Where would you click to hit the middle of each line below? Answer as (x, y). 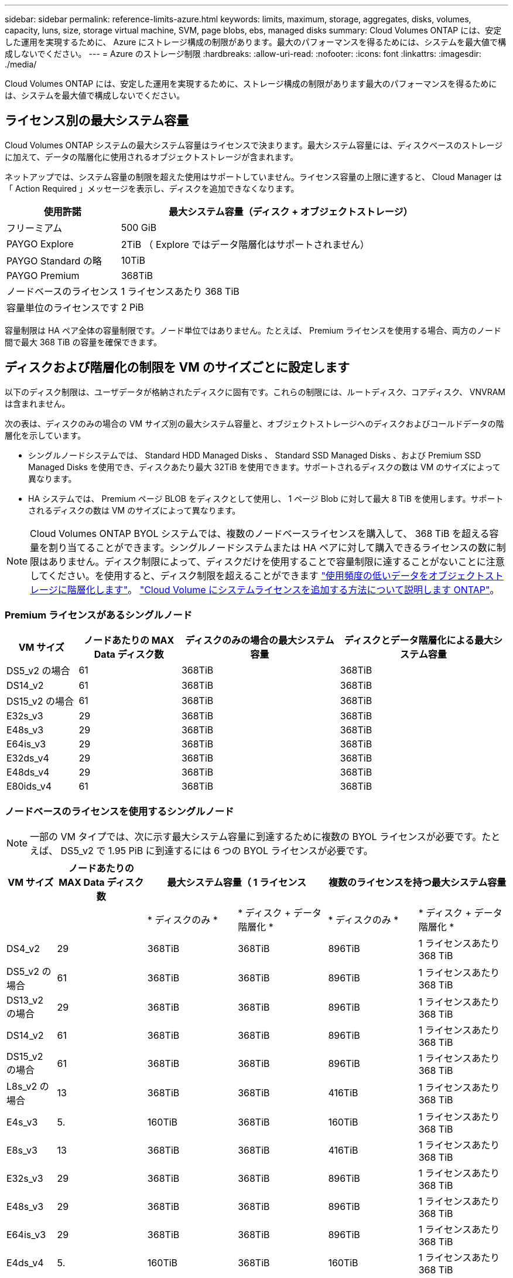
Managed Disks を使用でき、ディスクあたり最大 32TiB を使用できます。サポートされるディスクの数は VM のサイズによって (264, 467)
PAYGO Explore (40, 244)
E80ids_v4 (29, 786)
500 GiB (139, 227)
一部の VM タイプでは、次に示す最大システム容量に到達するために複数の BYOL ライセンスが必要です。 (256, 837)
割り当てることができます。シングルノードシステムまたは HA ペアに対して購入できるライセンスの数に (273, 547)
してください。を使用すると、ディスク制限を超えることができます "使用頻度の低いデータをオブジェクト (257, 575)
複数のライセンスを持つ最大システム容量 (418, 883)
